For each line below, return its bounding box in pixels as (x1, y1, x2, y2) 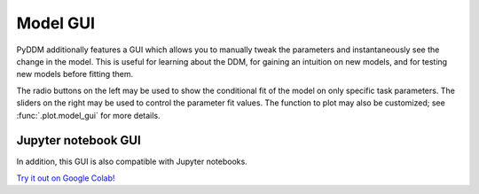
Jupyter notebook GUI (16, 133, 141, 148)
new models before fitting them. (16, 69, 133, 80)
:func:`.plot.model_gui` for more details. (16, 110, 161, 120)
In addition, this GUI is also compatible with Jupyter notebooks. (16, 156, 247, 167)
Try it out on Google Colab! (16, 173, 115, 183)
